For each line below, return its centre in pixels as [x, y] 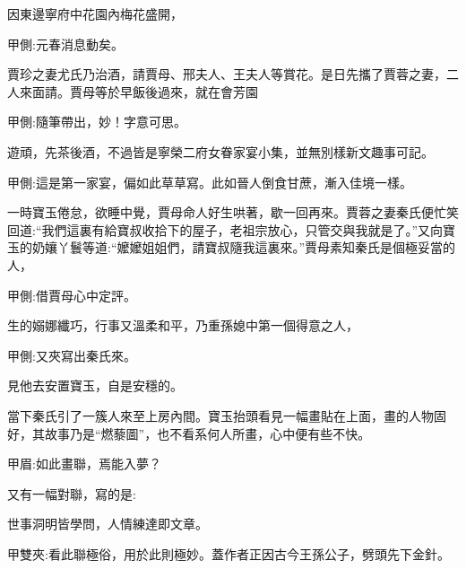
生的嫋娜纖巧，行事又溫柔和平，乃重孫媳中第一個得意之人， [183, 325]
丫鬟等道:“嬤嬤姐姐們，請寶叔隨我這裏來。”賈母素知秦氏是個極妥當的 [256, 247]
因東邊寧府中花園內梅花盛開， [95, 13]
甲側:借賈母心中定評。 [72, 295]
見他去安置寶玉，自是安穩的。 [95, 385]
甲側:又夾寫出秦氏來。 [72, 355]
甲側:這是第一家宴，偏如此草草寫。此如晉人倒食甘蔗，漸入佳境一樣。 [210, 182]
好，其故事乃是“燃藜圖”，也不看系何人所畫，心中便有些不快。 [189, 433]
